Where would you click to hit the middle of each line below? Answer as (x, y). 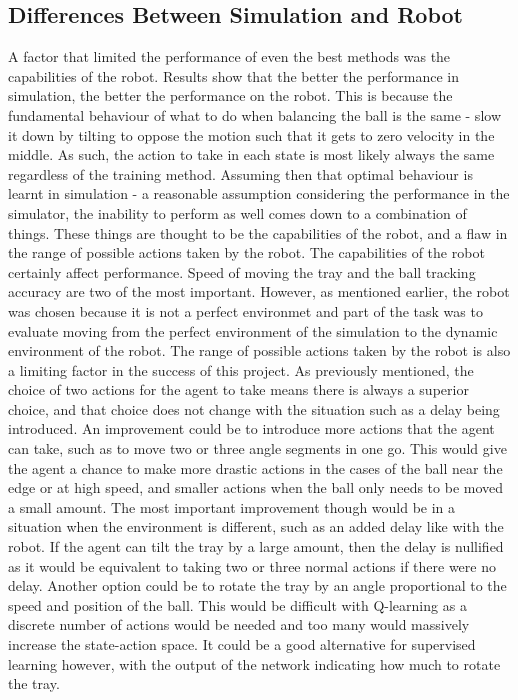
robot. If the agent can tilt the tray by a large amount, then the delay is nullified (256, 546)
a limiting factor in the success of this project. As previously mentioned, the (241, 369)
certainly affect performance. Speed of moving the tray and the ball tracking (242, 271)
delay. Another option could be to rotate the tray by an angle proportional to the (257, 585)
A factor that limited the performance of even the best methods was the (229, 56)
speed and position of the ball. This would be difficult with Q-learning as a (237, 604)
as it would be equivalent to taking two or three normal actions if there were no (252, 565)
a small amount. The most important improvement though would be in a (232, 506)
